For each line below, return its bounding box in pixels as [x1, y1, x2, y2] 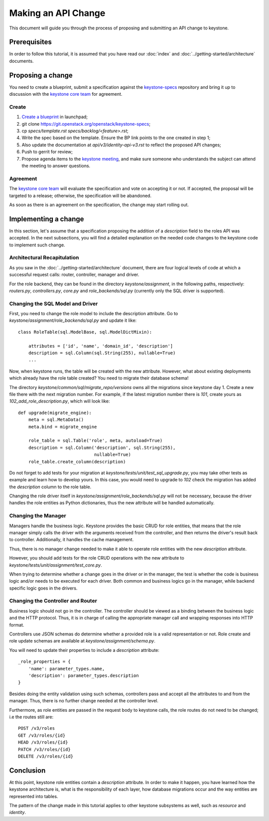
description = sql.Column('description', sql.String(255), [28, 444, 176, 450]
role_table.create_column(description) [28, 459, 126, 464]
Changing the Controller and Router [9, 598, 97, 605]
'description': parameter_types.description [28, 672, 139, 678]
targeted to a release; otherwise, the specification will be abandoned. [9, 193, 152, 199]
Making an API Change [9, 7, 106, 18]
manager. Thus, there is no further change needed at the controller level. [9, 698, 159, 704]
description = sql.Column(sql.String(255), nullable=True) [28, 350, 176, 356]
